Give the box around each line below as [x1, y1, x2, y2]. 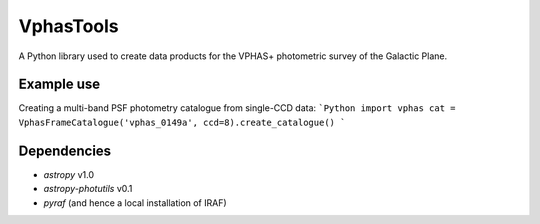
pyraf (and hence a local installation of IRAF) [43, 196, 227, 209]
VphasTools [18, 15, 119, 37]
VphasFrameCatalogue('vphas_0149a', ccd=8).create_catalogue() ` [18, 116, 346, 128]
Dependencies [18, 142, 112, 159]
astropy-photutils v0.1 [43, 183, 133, 195]
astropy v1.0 [43, 168, 95, 180]
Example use [18, 76, 101, 93]
